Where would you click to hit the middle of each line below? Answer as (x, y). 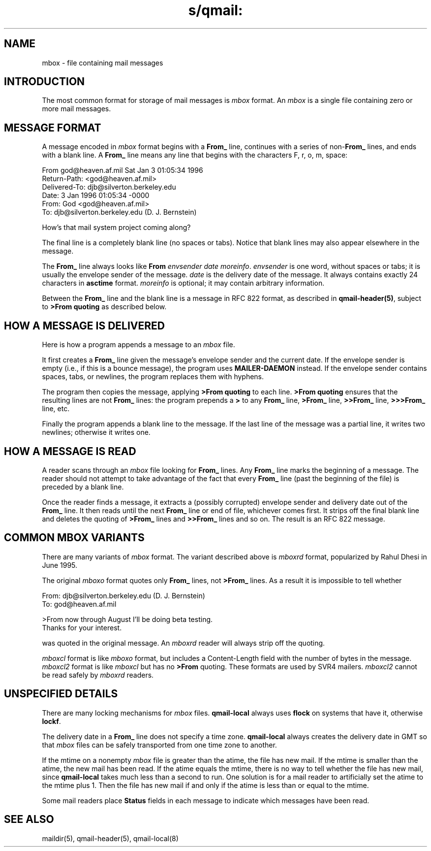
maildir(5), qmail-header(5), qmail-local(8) (110, 838)
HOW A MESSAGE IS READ (70, 451)
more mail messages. (77, 109)
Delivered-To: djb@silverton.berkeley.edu (109, 187)
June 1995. (60, 565)
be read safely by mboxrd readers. (98, 675)
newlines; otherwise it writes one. (96, 432)
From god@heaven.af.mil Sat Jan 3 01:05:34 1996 (123, 170)
